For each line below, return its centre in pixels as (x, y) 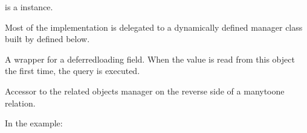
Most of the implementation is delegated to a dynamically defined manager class (154, 27)
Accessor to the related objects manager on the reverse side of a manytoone (145, 91)
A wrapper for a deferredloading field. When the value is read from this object (150, 59)
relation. (20, 103)
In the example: (34, 123)
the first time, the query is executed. (73, 71)
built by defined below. (47, 39)
